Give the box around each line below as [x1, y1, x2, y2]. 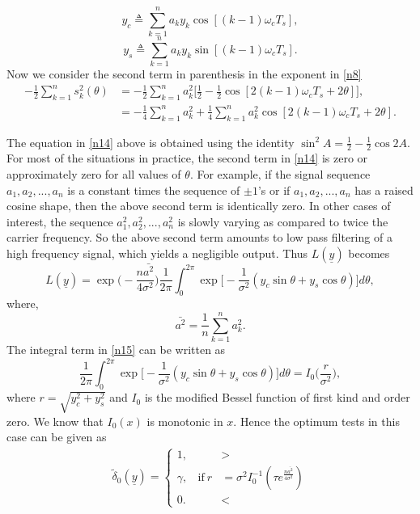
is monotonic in [146, 412, 223, 429]
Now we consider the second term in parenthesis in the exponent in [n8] [6, 65, 362, 82]
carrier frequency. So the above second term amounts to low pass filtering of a [6, 229, 392, 246]
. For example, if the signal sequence [189, 165, 371, 182]
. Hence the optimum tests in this [233, 412, 400, 429]
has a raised [354, 181, 414, 198]
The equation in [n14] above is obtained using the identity [6, 133, 295, 150]
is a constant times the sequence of [67, 181, 240, 198]
